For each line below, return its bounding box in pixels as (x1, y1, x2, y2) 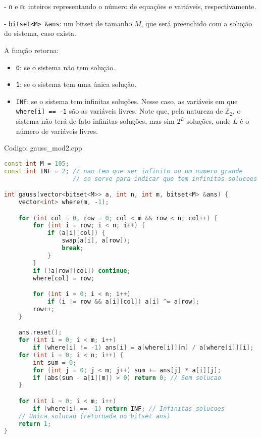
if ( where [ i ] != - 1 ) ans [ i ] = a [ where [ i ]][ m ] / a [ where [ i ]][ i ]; (33, 344, 254, 352)
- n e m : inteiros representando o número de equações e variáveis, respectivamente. (4, 1, 256, 11)
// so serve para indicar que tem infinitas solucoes (73, 175, 257, 182)
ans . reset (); (18, 329, 62, 336)
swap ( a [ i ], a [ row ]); (62, 237, 131, 245)
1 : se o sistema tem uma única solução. (16, 79, 137, 89)
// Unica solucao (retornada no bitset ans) (18, 412, 171, 420)
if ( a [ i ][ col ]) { (47, 229, 106, 237)
